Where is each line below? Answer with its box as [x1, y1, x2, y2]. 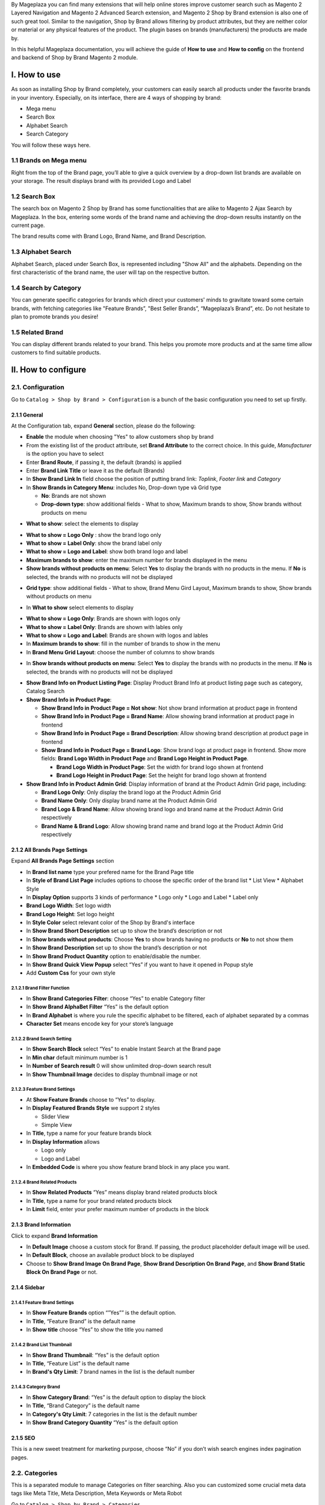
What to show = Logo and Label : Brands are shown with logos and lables [26, 631, 208, 639]
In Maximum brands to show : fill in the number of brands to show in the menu [26, 640, 221, 647]
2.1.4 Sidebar [11, 1284, 45, 1291]
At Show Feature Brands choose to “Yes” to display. [26, 1096, 156, 1103]
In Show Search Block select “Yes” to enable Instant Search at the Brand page [26, 1045, 221, 1053]
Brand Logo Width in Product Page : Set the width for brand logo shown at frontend [56, 763, 264, 771]
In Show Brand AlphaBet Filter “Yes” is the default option [26, 1003, 169, 1011]
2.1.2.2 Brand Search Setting [11, 1035, 72, 1041]
